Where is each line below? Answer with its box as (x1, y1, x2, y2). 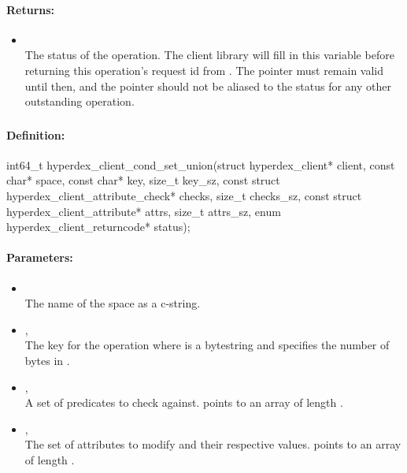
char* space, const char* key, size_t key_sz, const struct (6, 172, 280, 188)
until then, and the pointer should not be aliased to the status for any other (24, 77, 391, 94)
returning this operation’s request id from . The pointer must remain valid (24, 61, 384, 78)
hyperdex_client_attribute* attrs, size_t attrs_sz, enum (6, 203, 281, 219)
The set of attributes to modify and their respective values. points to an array (24, 436, 401, 453)
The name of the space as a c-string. (24, 295, 201, 311)
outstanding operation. (24, 93, 135, 110)
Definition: (6, 126, 65, 143)
